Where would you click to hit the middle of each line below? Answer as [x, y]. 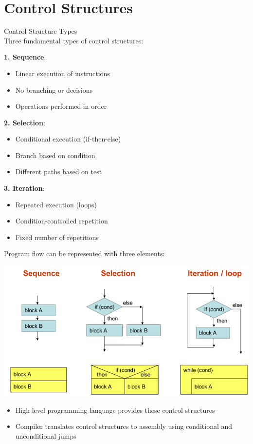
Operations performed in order [61, 106]
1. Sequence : [25, 57]
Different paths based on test [59, 172]
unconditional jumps [46, 436]
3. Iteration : [24, 188]
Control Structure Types [41, 31]
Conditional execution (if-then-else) [68, 139]
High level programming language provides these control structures [115, 410]
